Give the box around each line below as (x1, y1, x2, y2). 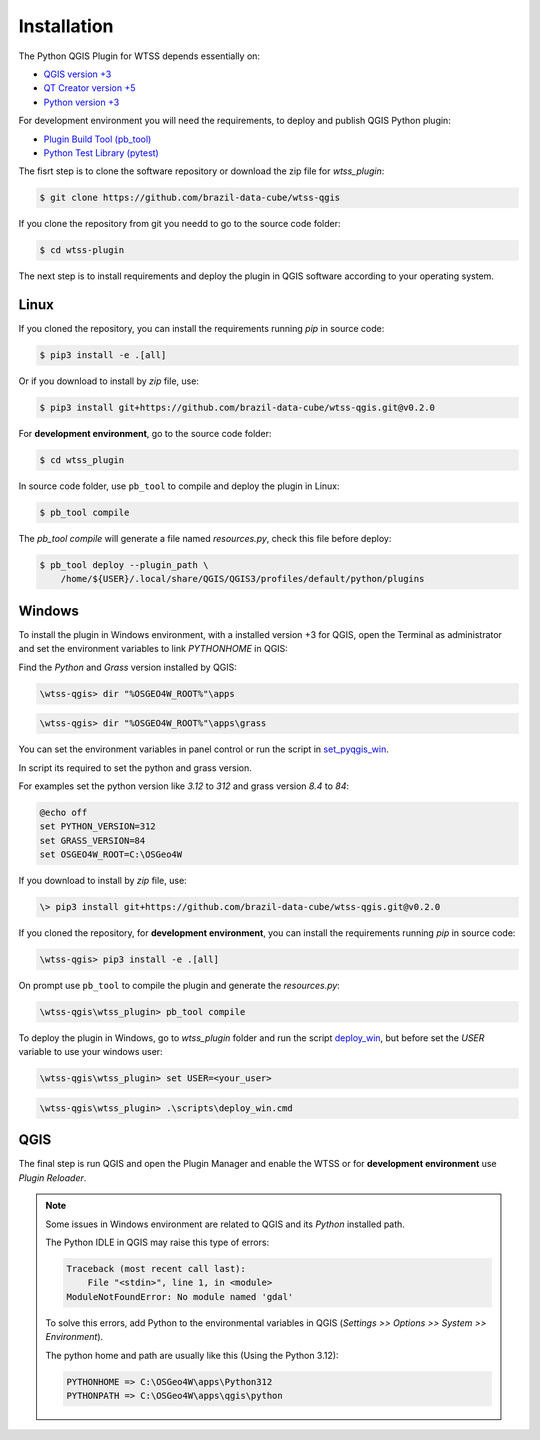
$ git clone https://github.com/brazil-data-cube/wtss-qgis (39, 192, 341, 204)
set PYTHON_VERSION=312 (39, 821, 157, 832)
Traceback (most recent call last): (66, 1263, 247, 1275)
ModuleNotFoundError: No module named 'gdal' (66, 1291, 294, 1302)
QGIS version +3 (43, 68, 112, 80)
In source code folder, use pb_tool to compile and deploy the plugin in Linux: (18, 480, 340, 492)
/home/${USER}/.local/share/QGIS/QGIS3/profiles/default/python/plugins (60, 573, 425, 585)
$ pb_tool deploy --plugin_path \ (39, 559, 209, 570)
